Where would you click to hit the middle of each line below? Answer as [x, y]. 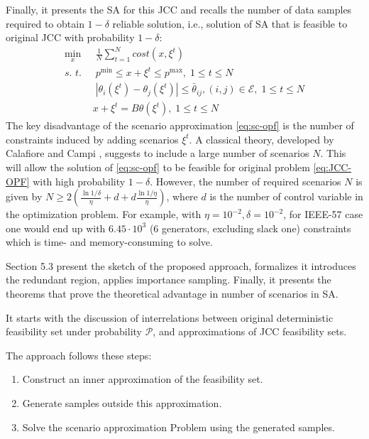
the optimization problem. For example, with [104, 214]
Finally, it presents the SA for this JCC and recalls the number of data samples [179, 9]
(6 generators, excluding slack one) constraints [250, 228]
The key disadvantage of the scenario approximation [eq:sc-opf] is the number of [180, 125]
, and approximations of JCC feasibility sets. [250, 331]
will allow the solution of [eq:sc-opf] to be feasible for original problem [158, 167]
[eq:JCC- [332, 167]
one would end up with [56, 228]
